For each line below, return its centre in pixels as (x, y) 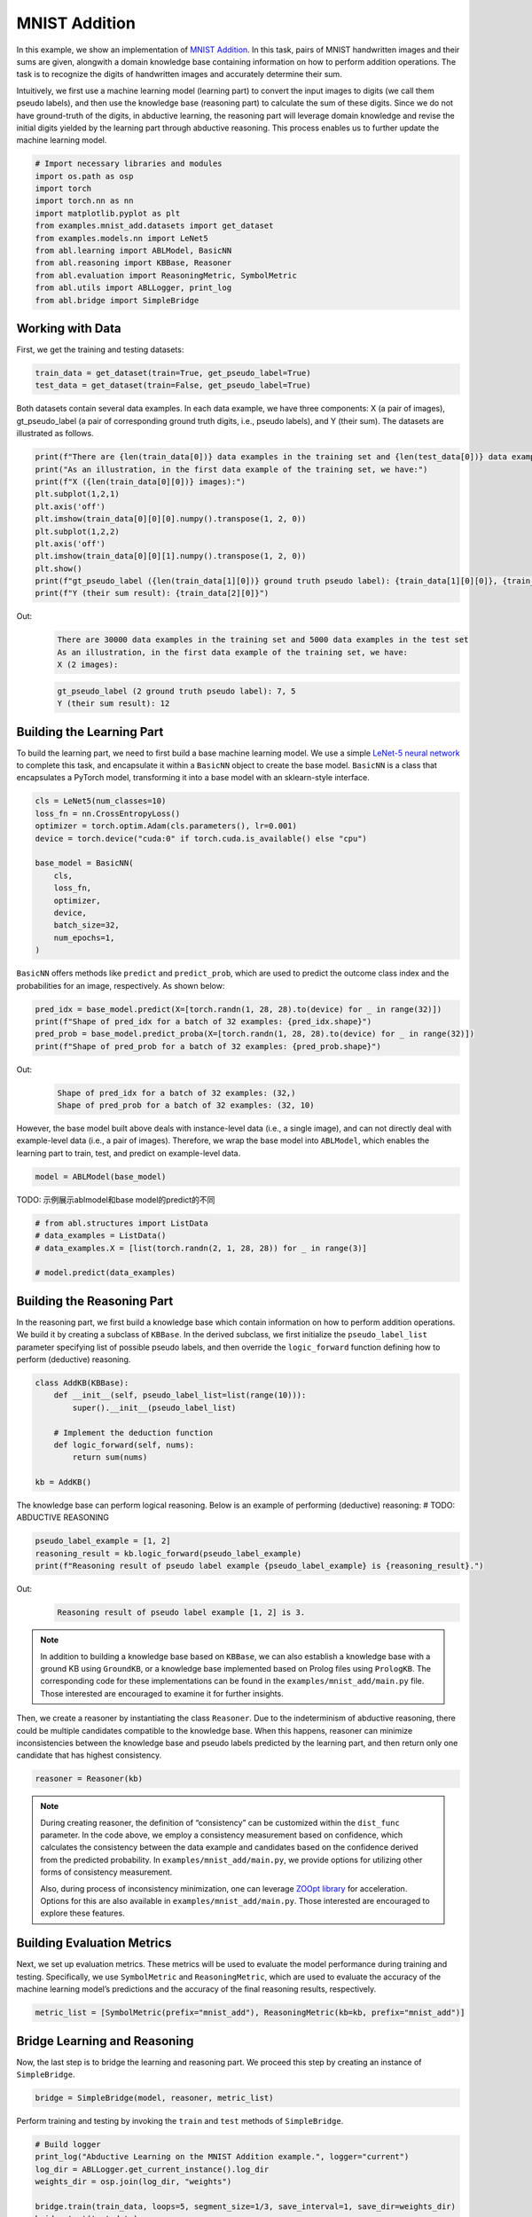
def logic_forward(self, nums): (124, 1445)
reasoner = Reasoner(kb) (89, 1779)
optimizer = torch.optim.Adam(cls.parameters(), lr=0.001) (166, 826)
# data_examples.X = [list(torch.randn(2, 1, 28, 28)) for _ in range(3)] (201, 1248)
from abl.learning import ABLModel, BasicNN (133, 251)
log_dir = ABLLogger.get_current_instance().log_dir (152, 2169)
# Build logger (68, 2144)
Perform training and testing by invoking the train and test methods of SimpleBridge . (180, 2120)
